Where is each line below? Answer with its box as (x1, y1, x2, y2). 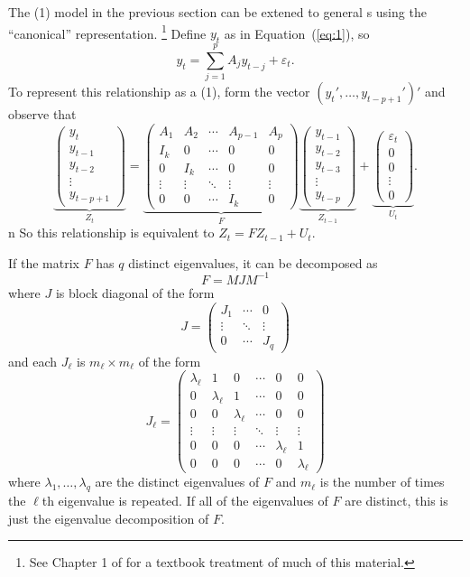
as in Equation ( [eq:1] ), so (224, 23, 370, 42)
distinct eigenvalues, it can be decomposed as (128, 253, 378, 272)
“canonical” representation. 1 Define (8, 21, 207, 42)
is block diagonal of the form (55, 283, 215, 302)
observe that (8, 105, 77, 124)
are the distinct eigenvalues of (95, 472, 260, 491)
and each (8, 351, 58, 370)
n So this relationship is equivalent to (8, 223, 215, 242)
